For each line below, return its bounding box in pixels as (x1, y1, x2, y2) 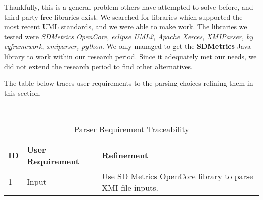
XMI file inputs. (102, 181, 159, 193)
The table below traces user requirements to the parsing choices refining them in (4, 78, 253, 88)
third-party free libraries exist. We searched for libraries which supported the (4, 11, 243, 22)
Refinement (102, 149, 149, 161)
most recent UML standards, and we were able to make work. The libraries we (4, 21, 247, 32)
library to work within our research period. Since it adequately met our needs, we (4, 51, 257, 61)
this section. (4, 87, 41, 98)
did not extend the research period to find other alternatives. (4, 61, 193, 71)
